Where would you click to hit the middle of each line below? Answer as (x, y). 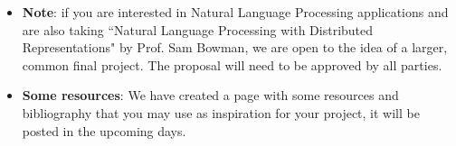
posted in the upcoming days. (104, 130)
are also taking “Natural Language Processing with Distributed (198, 29)
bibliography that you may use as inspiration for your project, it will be (221, 112)
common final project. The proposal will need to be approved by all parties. (232, 64)
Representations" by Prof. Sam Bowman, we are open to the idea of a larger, (235, 47)
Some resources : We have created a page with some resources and (210, 95)
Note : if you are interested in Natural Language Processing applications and (235, 12)
